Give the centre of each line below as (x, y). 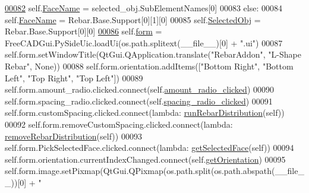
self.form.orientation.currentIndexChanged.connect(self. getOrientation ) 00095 (145, 159)
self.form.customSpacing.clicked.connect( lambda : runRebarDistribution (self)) (145, 113)
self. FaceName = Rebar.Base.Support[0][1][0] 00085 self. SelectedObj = (133, 19)
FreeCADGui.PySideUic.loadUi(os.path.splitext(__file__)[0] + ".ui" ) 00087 (144, 42)
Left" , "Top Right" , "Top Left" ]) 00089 (74, 77)
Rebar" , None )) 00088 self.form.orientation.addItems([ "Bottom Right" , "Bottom (149, 66)
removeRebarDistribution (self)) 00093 (73, 136)
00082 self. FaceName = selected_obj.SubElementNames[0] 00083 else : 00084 (144, 8)
